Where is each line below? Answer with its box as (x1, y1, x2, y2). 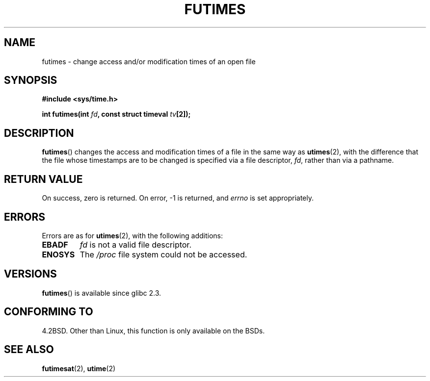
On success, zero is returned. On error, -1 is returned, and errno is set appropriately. (42, 194, 314, 203)
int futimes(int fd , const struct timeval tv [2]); (42, 110, 191, 119)
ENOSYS (42, 249, 75, 259)
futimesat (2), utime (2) (42, 364, 116, 373)
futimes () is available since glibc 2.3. (42, 288, 161, 297)
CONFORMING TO (4, 305, 93, 318)
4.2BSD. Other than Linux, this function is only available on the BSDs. (42, 326, 265, 335)
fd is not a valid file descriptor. (80, 239, 191, 250)
